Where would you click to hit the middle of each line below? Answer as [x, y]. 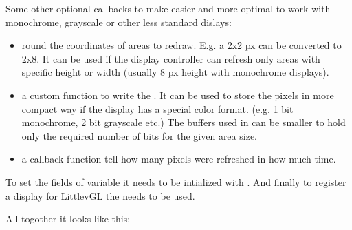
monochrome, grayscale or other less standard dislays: [119, 22]
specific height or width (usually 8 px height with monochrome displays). [175, 72]
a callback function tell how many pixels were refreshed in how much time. [179, 159]
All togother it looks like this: [68, 219]
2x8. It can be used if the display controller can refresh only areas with [171, 58]
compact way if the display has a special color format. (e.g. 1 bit [157, 108]
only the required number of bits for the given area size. [139, 135]
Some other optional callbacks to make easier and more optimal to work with [168, 8]
